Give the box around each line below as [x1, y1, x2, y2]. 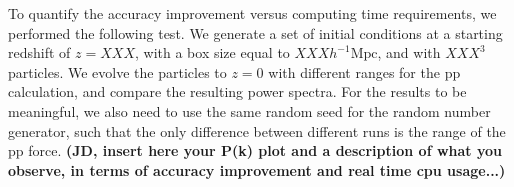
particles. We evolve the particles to [8, 61, 227, 82]
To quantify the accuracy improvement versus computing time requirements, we [8, 3, 497, 23]
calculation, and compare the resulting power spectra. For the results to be [8, 81, 467, 102]
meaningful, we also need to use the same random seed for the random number [8, 100, 491, 121]
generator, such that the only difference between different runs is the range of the [8, 120, 506, 141]
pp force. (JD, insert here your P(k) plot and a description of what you [8, 140, 502, 161]
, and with [377, 42, 441, 63]
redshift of [8, 42, 71, 63]
